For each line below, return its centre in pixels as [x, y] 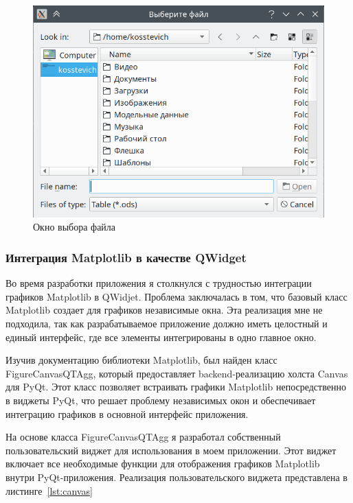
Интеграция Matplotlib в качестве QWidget [126, 257]
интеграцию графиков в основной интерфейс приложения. [127, 413]
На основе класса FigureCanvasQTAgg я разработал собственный [143, 437]
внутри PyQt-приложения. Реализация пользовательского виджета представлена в [176, 477]
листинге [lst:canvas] [49, 490]
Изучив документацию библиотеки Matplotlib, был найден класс [141, 360]
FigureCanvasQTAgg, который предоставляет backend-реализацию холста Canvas [177, 373]
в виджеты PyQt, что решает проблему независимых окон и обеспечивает [161, 400]
